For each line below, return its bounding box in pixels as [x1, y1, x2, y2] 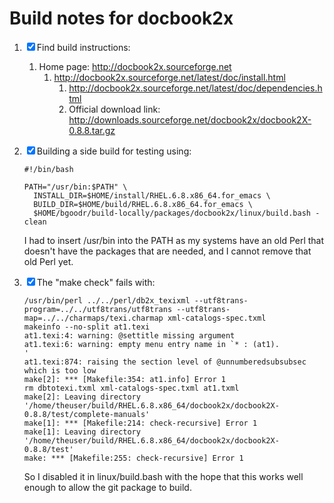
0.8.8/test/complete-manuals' [23, 409, 151, 419]
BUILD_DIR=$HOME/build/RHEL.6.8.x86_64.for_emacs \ [33, 199, 253, 209]
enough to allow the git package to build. [23, 481, 192, 493]
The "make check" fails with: [36, 276, 156, 288]
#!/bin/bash [23, 164, 74, 174]
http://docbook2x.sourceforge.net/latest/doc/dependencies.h [68, 82, 323, 94]
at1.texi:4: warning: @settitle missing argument [23, 330, 236, 341]
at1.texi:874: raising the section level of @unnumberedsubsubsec [23, 357, 307, 367]
